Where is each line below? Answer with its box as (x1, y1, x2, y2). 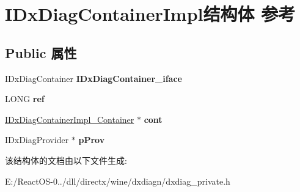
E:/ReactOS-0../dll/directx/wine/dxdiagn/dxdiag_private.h (5, 174, 230, 187)
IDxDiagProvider (5, 133, 69, 146)
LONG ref (5, 92, 45, 105)
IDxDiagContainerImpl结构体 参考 (5, 1, 296, 26)
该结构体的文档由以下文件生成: (5, 153, 127, 166)
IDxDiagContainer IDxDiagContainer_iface (5, 72, 182, 84)
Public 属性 (5, 43, 77, 62)
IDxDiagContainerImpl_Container (5, 113, 134, 125)
